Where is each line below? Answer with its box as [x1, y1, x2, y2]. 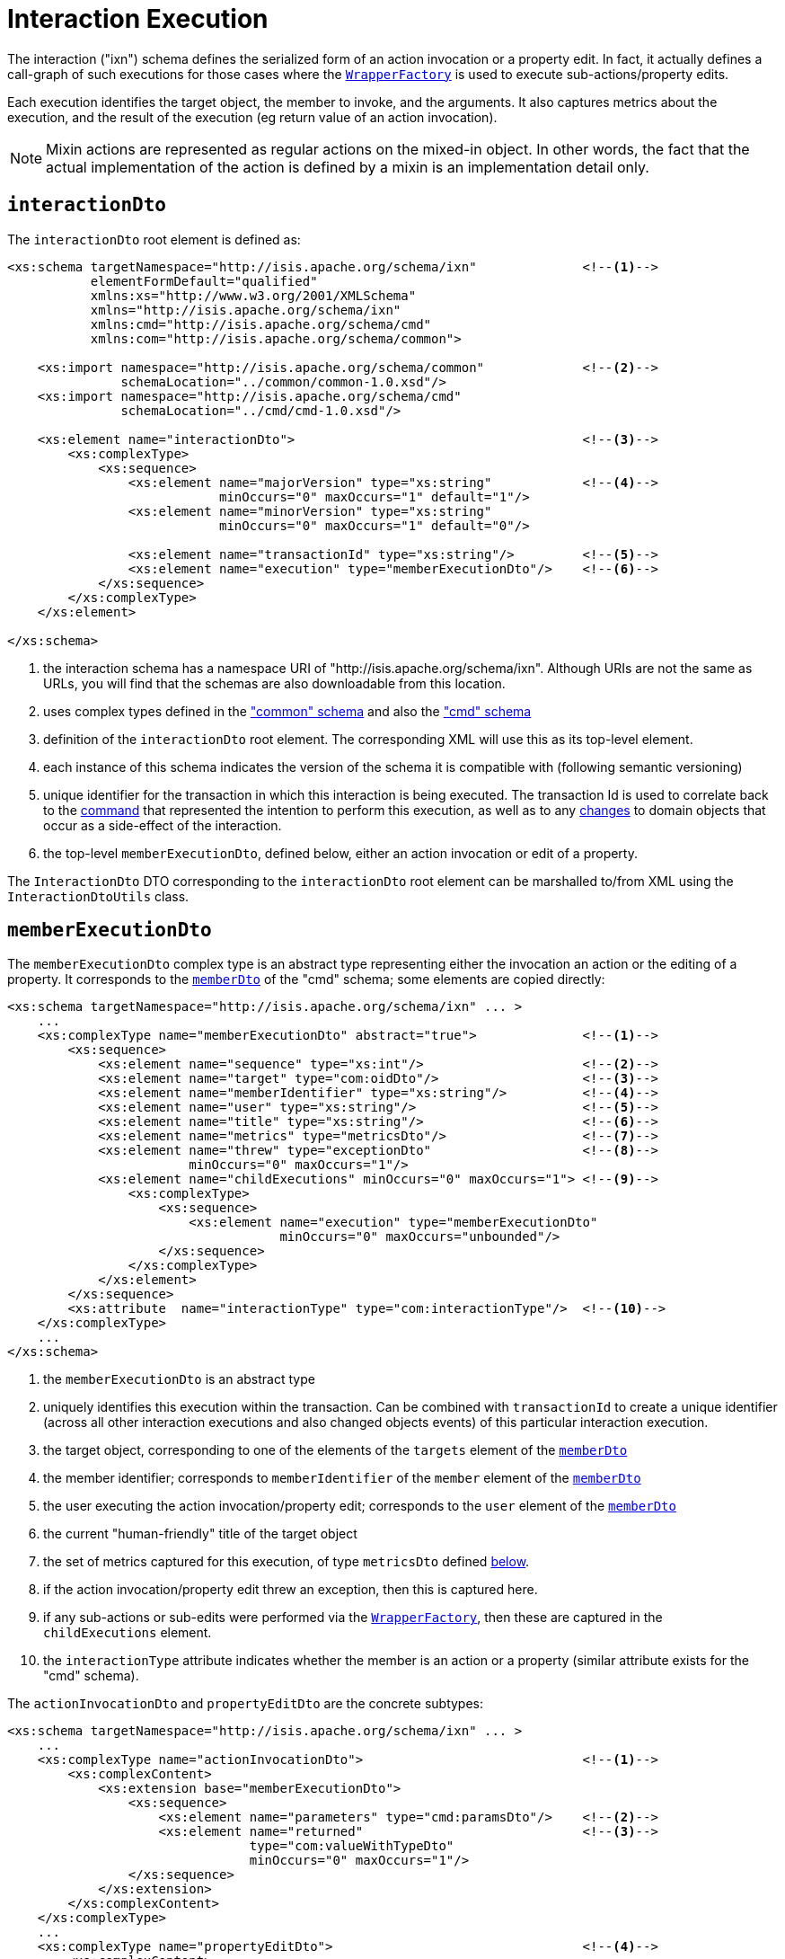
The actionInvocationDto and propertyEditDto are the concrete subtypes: [7, 1696, 484, 1712]
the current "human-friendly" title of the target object [43, 1526, 357, 1542]
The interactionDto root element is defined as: [7, 231, 301, 247]
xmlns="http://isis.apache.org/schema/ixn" [90, 302, 401, 317]
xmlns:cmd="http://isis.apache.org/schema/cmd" [90, 316, 432, 332]
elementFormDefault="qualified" [90, 273, 318, 288]
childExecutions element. [43, 1625, 212, 1641]
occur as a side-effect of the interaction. [43, 817, 282, 833]
